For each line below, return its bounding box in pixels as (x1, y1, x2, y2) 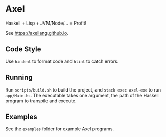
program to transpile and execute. (5, 98, 77, 104)
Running (5, 73, 33, 82)
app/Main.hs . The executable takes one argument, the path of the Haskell (5, 92, 159, 98)
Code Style (5, 44, 41, 54)
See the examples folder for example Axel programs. (5, 126, 114, 132)
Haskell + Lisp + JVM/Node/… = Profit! (5, 20, 87, 26)
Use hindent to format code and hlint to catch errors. (5, 58, 119, 64)
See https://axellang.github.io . (5, 30, 69, 36)
